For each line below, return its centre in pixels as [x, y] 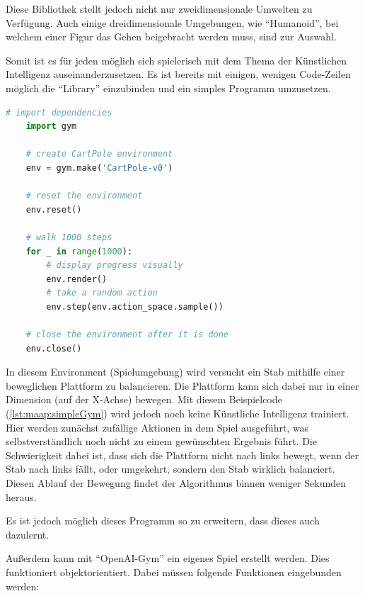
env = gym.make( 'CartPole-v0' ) [99, 168]
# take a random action [102, 293]
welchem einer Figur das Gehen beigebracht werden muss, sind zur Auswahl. [171, 36]
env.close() [54, 348]
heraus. [21, 496]
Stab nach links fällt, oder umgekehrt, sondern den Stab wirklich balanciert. [170, 469]
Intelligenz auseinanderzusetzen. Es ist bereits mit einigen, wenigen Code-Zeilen [178, 74]
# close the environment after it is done [127, 335]
